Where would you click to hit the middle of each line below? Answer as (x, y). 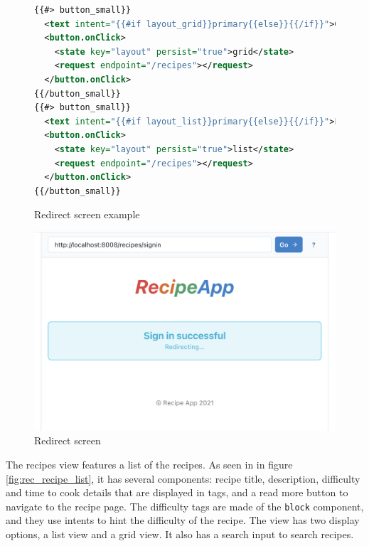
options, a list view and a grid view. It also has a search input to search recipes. (180, 534)
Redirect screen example (87, 214)
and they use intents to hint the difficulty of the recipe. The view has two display (183, 520)
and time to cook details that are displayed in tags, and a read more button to (177, 492)
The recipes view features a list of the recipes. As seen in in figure (149, 464)
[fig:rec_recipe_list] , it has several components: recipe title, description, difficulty (183, 478)
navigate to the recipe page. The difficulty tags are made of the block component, (185, 506)
